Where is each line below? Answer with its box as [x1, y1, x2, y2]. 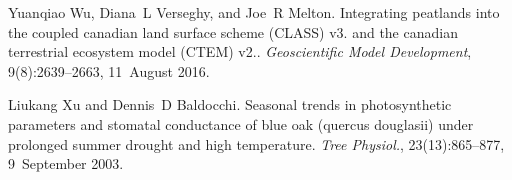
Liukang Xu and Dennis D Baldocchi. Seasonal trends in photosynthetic [8, 94, 452, 115]
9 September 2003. [8, 153, 124, 174]
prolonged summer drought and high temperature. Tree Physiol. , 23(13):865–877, [8, 133, 505, 154]
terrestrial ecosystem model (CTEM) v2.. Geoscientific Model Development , [8, 41, 472, 62]
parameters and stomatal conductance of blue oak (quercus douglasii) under [8, 113, 474, 134]
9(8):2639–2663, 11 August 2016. [8, 60, 210, 81]
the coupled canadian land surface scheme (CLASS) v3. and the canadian [8, 21, 458, 42]
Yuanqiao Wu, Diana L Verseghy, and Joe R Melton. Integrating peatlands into [8, 2, 500, 22]
